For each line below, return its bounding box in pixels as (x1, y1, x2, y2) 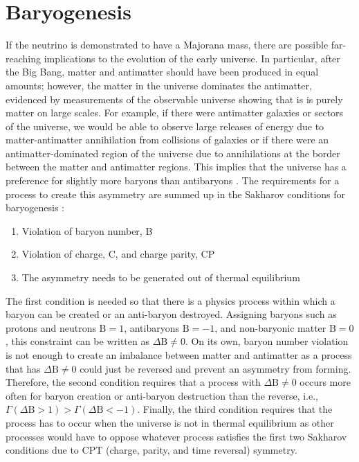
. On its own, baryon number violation (185, 334, 349, 348)
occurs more (300, 375, 351, 389)
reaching (6, 51, 41, 65)
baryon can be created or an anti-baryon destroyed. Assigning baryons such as (6, 307, 337, 321)
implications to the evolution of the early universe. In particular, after (44, 51, 340, 65)
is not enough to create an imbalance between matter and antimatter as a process (6, 348, 352, 362)
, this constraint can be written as (6, 334, 149, 348)
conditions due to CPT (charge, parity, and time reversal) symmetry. (6, 443, 297, 457)
